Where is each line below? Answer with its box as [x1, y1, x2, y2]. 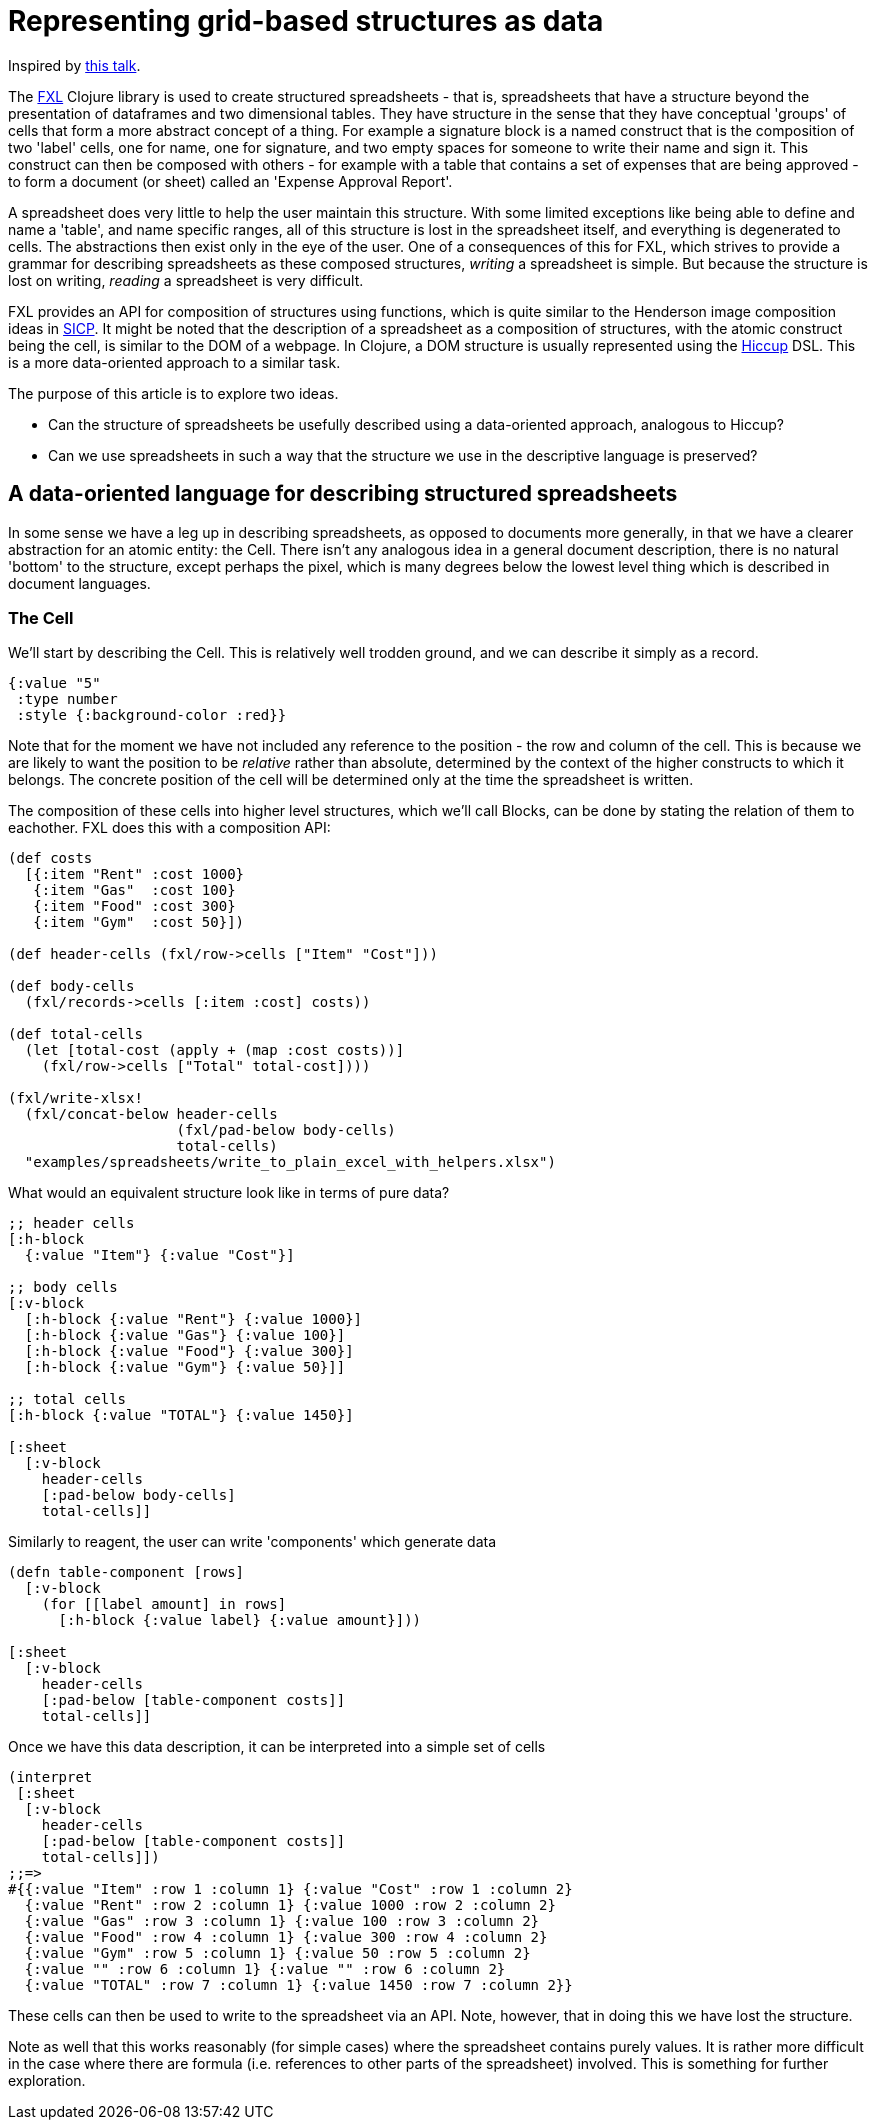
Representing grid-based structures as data [8, 4, 604, 38]
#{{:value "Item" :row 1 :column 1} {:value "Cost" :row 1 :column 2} [8, 1881, 573, 1898]
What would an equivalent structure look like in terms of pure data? [8, 1184, 450, 1202]
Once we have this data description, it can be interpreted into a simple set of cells [8, 1738, 546, 1756]
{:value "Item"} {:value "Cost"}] [24, 1247, 295, 1264]
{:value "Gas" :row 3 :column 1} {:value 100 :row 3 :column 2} [24, 1913, 540, 1930]
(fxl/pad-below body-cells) [176, 1122, 396, 1139]
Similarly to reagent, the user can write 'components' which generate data [8, 1533, 497, 1551]
